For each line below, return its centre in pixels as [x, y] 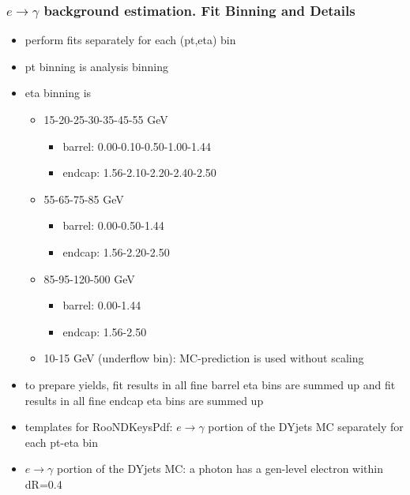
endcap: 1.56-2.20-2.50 [116, 251]
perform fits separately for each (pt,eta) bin [130, 40]
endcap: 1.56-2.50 [105, 331]
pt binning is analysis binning [96, 66]
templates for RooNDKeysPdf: [99, 427]
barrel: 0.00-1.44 [102, 305]
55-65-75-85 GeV [84, 199]
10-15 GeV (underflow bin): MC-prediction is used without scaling [204, 358]
